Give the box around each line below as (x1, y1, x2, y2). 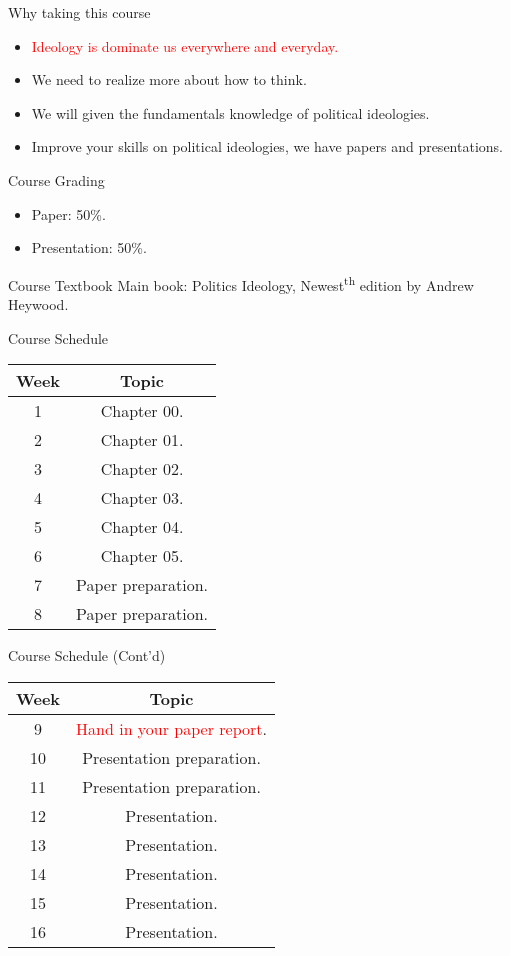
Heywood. (8, 294, 69, 314)
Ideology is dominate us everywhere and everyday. (31, 35, 339, 56)
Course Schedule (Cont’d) (8, 645, 166, 666)
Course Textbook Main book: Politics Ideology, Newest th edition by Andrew (8, 271, 474, 295)
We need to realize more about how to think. (31, 69, 307, 90)
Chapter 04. (100, 515, 184, 539)
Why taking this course (8, 2, 151, 22)
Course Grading (8, 169, 105, 190)
